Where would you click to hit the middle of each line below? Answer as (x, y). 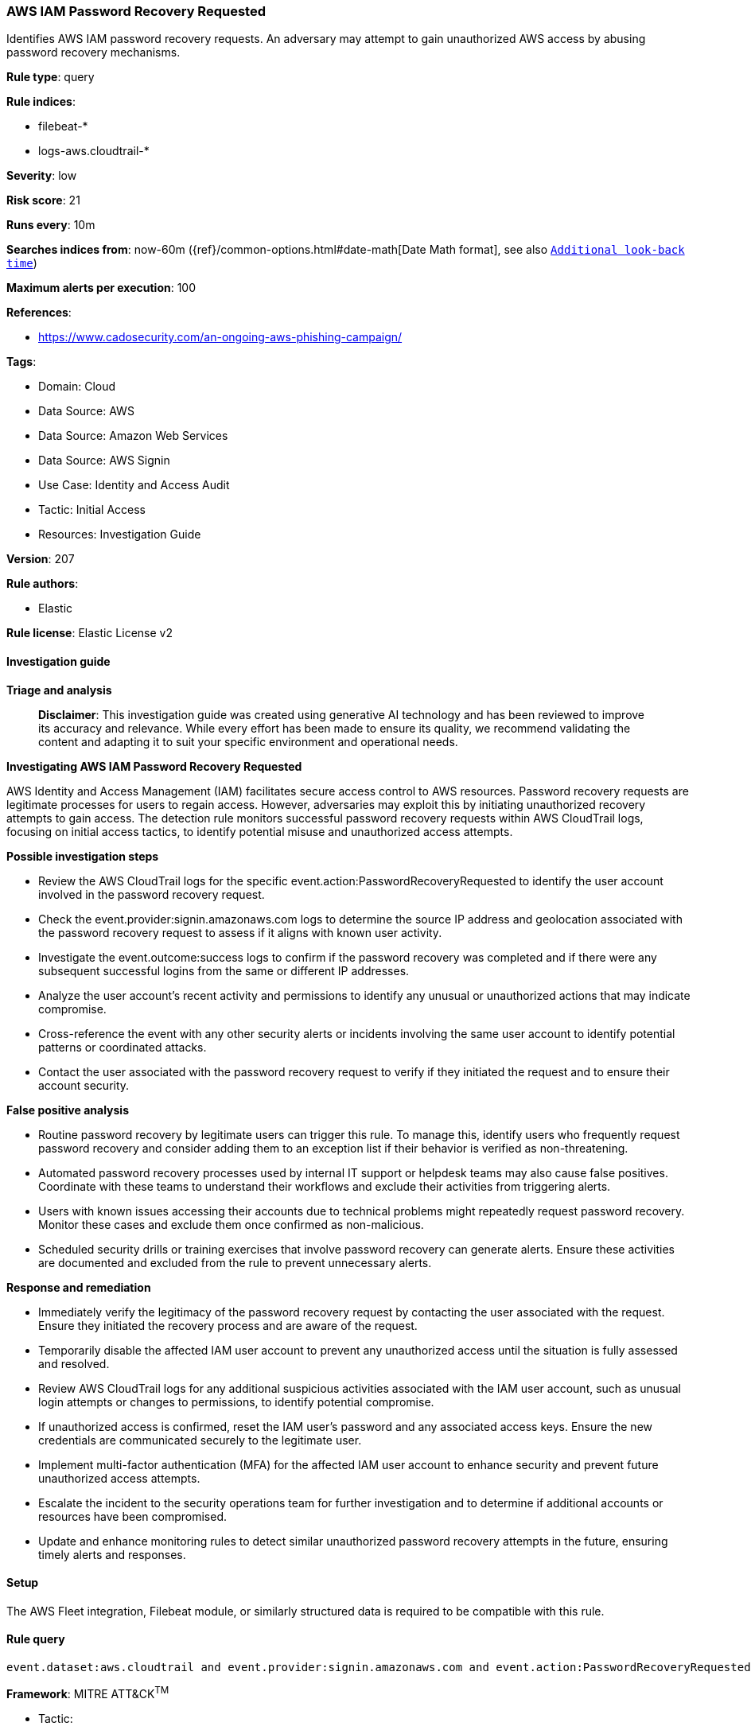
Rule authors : (43, 584)
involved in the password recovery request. (152, 894)
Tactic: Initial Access (92, 510)
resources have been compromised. (132, 1516)
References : (39, 313)
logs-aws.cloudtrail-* (94, 151)
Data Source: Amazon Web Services (133, 436)
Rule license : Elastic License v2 (89, 633)
